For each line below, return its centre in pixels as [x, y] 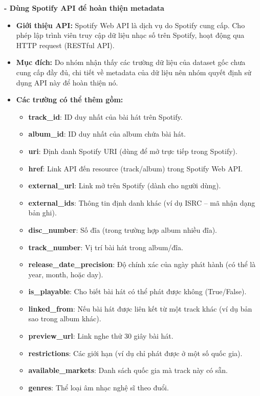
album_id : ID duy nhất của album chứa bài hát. [107, 134]
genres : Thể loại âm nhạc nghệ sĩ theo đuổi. [99, 387]
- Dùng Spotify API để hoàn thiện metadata [84, 8]
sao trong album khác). [65, 318]
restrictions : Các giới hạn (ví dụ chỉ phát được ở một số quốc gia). [135, 353]
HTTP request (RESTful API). [65, 45]
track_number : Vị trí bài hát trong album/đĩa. [106, 247]
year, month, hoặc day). [66, 274]
